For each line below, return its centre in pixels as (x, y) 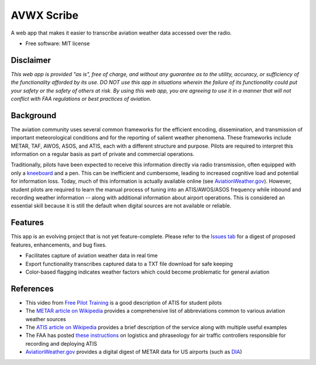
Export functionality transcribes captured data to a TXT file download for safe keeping (129, 264)
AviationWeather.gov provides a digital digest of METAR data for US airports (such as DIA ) (134, 352)
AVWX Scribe (45, 15)
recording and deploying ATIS (61, 343)
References (32, 289)
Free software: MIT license (58, 43)
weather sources (46, 319)
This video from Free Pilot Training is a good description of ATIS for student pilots (124, 302)
